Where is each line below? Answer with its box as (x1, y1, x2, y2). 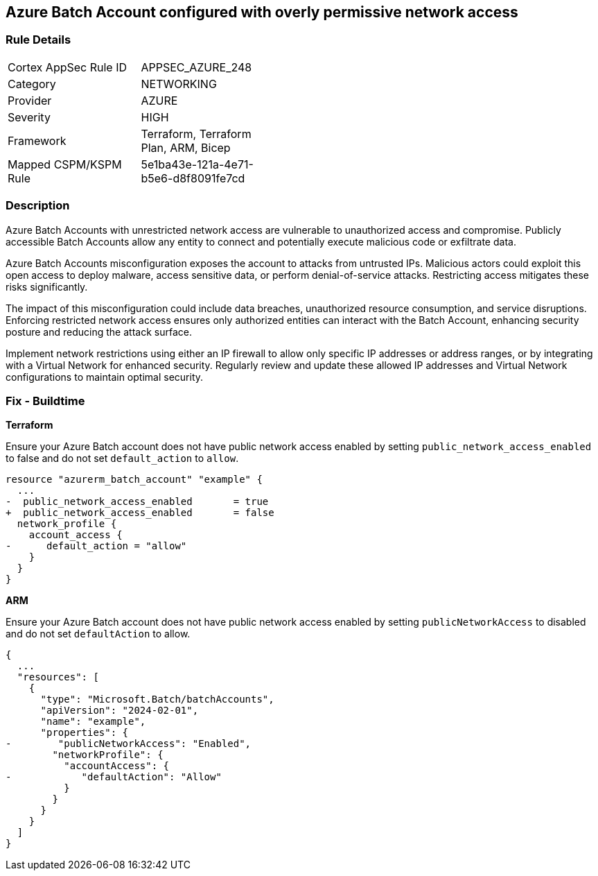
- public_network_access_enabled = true (6, 496, 269, 508)
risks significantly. (6, 280, 88, 293)
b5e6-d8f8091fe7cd (141, 171, 245, 185)
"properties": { (40, 727, 129, 739)
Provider (8, 93, 52, 108)
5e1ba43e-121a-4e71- (141, 157, 254, 171)
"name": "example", (40, 716, 146, 728)
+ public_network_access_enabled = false (6, 507, 274, 519)
